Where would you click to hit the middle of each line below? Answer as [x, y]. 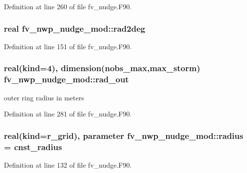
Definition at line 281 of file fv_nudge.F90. [68, 114]
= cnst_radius [33, 146]
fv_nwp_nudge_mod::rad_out [66, 79]
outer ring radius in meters [44, 97]
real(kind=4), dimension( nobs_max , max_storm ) [102, 68]
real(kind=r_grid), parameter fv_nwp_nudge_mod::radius [124, 135]
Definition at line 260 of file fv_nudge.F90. [68, 6]
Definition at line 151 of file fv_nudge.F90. [68, 46]
